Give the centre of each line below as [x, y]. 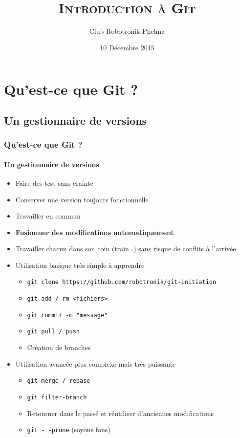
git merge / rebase [59, 381]
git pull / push [53, 332]
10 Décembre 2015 [127, 47]
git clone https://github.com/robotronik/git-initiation [122, 282]
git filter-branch [57, 397]
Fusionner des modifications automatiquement [95, 232]
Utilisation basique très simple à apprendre [80, 265]
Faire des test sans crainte [54, 183]
